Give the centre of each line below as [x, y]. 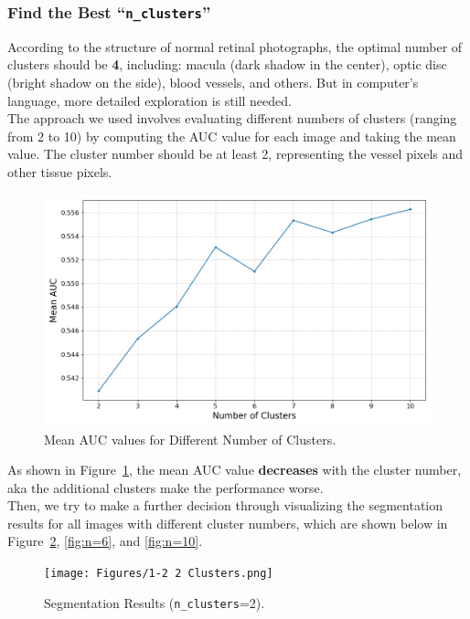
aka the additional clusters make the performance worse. [166, 487]
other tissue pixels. [60, 171]
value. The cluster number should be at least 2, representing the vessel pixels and [235, 154]
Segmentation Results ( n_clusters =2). [155, 602]
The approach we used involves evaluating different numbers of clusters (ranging [232, 118]
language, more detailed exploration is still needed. [150, 100]
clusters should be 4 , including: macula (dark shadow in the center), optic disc [227, 64]
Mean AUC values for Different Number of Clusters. [190, 439]
